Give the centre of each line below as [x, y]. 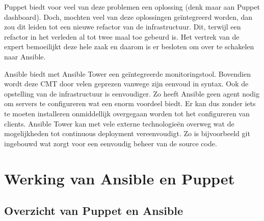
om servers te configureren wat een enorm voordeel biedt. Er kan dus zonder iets [130, 103]
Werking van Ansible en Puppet [120, 178]
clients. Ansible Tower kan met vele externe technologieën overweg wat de [119, 123]
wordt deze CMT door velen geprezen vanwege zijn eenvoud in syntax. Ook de [126, 84]
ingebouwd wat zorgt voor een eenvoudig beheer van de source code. [111, 143]
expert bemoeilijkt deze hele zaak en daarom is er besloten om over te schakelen [129, 46]
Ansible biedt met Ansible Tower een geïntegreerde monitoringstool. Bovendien [127, 73]
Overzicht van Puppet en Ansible [94, 211]
